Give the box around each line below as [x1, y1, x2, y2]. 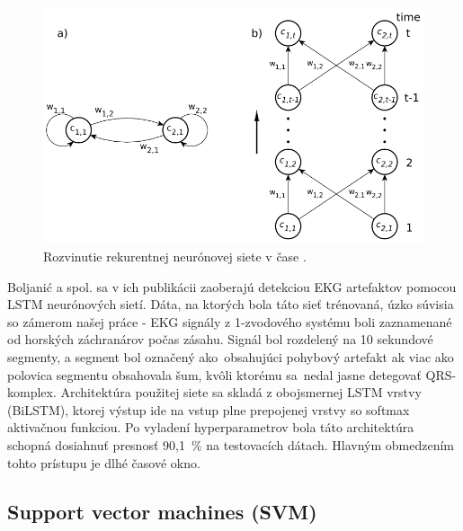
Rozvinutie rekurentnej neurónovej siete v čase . [43, 246, 307, 265]
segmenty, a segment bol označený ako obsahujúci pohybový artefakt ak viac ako [7, 347, 454, 366]
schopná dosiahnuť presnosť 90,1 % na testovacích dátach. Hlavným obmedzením [7, 435, 455, 454]
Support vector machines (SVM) [7, 497, 317, 525]
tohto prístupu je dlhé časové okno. [7, 453, 200, 472]
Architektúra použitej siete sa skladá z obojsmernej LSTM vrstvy [60, 383, 422, 402]
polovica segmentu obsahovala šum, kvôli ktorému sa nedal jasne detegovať [7, 365, 422, 384]
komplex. [7, 383, 57, 402]
